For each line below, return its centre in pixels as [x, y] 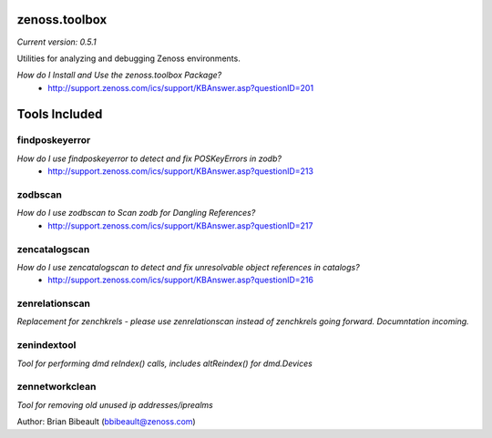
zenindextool [46, 345]
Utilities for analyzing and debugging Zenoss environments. [128, 58]
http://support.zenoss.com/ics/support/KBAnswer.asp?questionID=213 [181, 171]
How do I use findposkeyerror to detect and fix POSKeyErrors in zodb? [149, 158]
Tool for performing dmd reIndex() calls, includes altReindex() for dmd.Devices [165, 363]
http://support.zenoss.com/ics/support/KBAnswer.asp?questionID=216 [181, 280]
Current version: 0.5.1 [57, 42]
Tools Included [60, 114]
